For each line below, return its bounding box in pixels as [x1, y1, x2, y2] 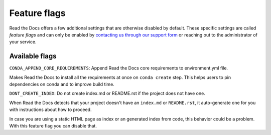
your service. [9, 39, 37, 45]
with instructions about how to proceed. [9, 106, 92, 112]
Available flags [9, 52, 57, 60]
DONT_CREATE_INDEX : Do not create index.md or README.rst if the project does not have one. [9, 90, 205, 96]
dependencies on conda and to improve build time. [9, 81, 115, 87]
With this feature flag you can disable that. [9, 122, 97, 128]
